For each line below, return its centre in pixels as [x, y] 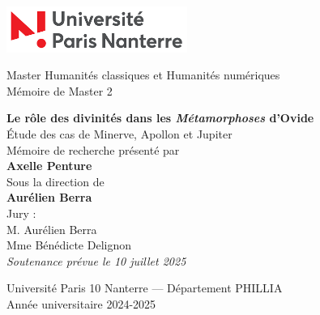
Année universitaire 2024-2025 [81, 304]
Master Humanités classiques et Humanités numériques [143, 75]
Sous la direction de [55, 181]
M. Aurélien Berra [52, 229]
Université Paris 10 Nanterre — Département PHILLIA [145, 288]
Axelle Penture [49, 166]
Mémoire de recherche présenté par [93, 149]
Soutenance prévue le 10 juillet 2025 [96, 260]
